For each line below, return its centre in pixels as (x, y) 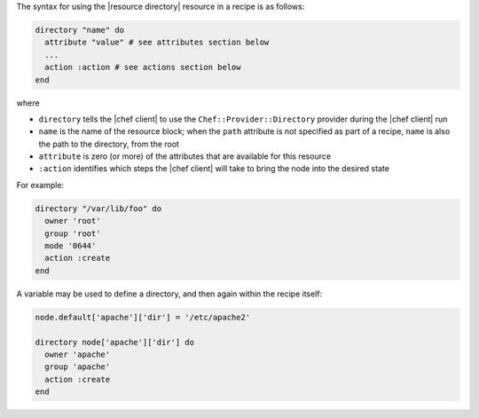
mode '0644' (71, 246)
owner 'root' (73, 221)
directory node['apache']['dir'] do (115, 342)
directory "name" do (79, 30)
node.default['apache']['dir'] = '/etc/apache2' (143, 317)
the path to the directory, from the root (109, 144)
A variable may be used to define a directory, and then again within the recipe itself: (169, 294)
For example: (40, 185)
